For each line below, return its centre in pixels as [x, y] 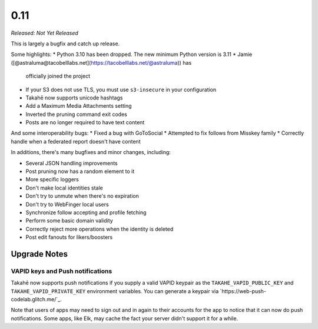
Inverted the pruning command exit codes [77, 114]
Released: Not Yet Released [45, 33]
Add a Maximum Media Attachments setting [79, 106]
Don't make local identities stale [64, 188]
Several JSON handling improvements [72, 163]
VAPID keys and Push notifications [62, 271]
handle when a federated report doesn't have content [76, 141]
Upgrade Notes [39, 254]
